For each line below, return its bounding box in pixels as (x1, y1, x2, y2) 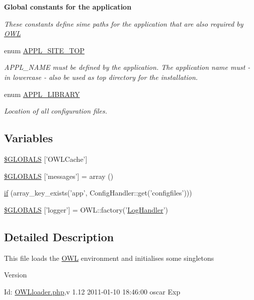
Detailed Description (4, 229, 114, 244)
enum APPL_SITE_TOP (4, 45, 85, 55)
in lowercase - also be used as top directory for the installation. (4, 71, 198, 82)
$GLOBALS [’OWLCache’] (4, 153, 88, 164)
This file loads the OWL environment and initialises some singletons (4, 252, 214, 263)
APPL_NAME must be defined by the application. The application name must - (4, 62, 250, 72)
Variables (4, 130, 53, 146)
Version (4, 269, 27, 280)
